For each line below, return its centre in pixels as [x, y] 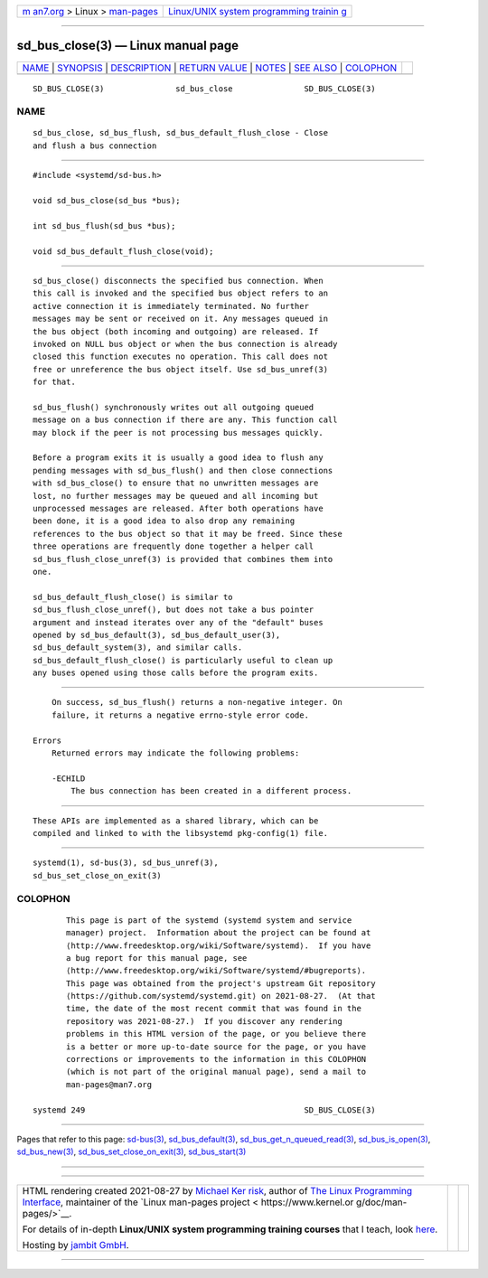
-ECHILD [68, 778]
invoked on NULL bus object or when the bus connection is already [185, 344]
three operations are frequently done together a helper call [174, 546]
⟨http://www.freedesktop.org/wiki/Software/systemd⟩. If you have [219, 945]
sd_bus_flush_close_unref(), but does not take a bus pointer [174, 610]
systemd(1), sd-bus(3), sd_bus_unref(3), [126, 863]
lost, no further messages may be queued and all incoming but [176, 496]
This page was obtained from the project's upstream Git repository [221, 983]
